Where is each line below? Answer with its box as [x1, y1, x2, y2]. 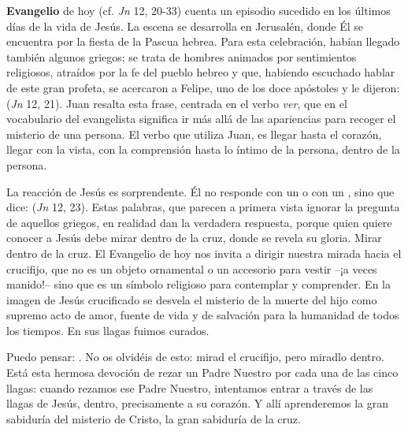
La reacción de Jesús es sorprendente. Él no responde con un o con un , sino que [6, 183, 395, 199]
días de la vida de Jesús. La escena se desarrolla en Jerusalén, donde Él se [6, 17, 363, 34]
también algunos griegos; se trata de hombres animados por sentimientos [6, 48, 357, 65]
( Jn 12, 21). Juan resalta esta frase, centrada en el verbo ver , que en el [6, 95, 347, 111]
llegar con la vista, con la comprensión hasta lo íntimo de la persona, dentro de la [6, 141, 400, 158]
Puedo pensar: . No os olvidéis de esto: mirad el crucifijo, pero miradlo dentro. [6, 348, 384, 365]
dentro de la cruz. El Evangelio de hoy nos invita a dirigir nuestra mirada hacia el [6, 244, 402, 261]
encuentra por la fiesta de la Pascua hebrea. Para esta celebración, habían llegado [6, 33, 400, 50]
